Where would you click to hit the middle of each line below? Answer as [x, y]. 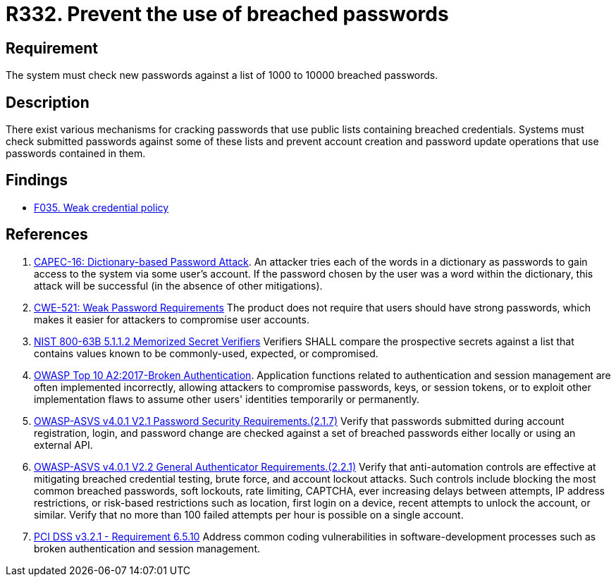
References [47, 235]
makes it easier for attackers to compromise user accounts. [172, 319]
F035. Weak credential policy [101, 207]
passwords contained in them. [76, 154]
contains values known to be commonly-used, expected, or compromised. [206, 353]
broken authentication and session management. [147, 548]
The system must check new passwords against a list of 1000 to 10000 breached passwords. [222, 75]
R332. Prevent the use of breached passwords [227, 14]
